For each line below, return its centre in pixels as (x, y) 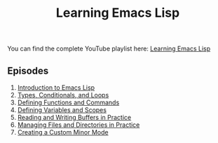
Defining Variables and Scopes (62, 110)
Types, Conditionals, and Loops (63, 95)
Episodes (28, 70)
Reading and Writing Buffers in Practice (74, 117)
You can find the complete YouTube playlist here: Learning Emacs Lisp (109, 49)
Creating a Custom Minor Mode (63, 132)
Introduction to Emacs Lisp (56, 88)
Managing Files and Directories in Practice (79, 125)
